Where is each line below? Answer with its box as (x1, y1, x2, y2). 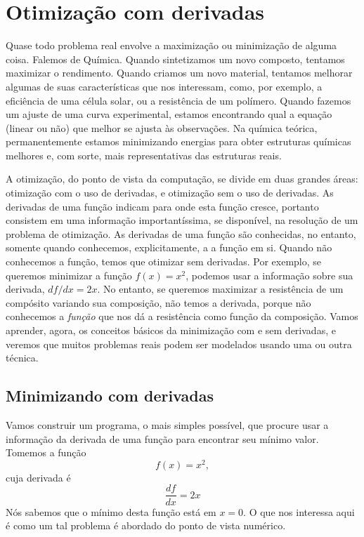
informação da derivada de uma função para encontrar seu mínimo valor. (6, 431, 319, 446)
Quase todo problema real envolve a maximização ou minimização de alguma (6, 38, 337, 53)
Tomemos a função (6, 445, 86, 460)
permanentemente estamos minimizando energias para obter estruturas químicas (6, 134, 351, 149)
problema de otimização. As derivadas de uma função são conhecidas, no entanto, (6, 226, 356, 241)
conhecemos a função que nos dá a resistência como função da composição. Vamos (6, 309, 358, 324)
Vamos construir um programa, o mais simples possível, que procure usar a (6, 417, 329, 432)
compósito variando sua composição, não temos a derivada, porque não (6, 295, 311, 310)
